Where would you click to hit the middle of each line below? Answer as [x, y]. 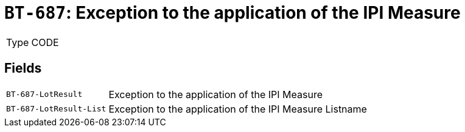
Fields [23, 68]
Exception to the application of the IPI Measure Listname [238, 109]
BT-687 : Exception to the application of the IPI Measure [232, 13]
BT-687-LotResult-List [56, 109]
